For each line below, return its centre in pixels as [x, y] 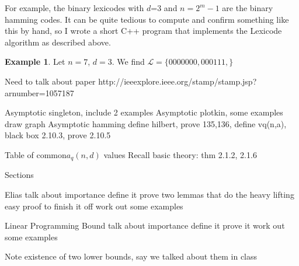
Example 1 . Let [35, 62]
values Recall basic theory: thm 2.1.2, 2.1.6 [180, 154]
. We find [128, 62]
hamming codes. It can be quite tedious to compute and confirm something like [147, 19]
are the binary [248, 8]
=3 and [164, 8]
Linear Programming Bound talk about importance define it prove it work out [145, 225]
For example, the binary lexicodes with [74, 8]
